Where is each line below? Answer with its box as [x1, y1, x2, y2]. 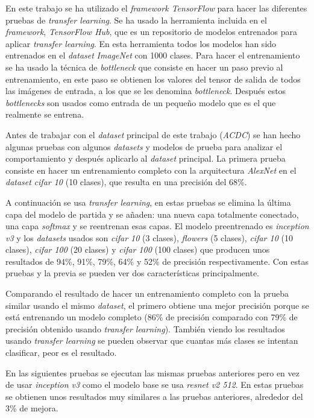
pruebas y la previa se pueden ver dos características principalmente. [5, 267, 259, 279]
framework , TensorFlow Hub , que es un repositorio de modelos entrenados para [5, 25, 298, 38]
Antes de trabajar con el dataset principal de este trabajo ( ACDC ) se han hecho [5, 128, 301, 141]
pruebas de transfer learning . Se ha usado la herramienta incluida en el [5, 13, 267, 26]
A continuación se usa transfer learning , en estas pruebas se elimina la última [5, 195, 291, 208]
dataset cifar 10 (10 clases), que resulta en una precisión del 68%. [5, 176, 247, 188]
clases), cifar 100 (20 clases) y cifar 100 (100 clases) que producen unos [5, 243, 270, 256]
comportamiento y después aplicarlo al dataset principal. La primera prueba [5, 152, 286, 165]
